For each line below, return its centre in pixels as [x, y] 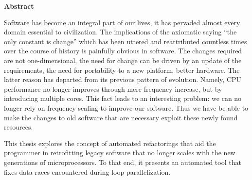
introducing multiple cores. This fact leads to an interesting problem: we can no [123, 98]
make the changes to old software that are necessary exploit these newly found [121, 117]
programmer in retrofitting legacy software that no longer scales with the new [120, 153]
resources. [18, 127]
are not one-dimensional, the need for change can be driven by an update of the [123, 60]
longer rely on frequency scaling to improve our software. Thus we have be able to [126, 107]
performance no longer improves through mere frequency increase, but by [113, 89]
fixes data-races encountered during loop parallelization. [87, 172]
